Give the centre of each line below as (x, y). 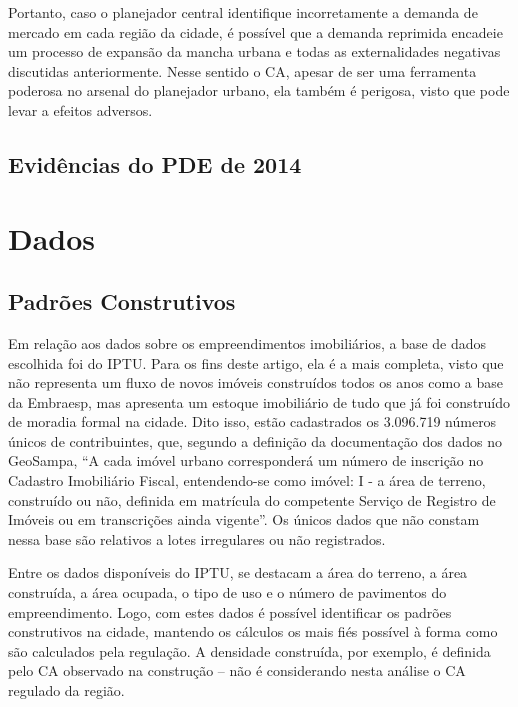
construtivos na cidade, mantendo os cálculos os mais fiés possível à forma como (253, 631)
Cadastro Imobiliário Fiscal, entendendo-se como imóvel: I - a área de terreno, (247, 480)
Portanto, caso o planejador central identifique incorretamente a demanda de (243, 12)
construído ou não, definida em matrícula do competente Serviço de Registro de (252, 499)
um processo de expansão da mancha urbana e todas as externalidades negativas (254, 51)
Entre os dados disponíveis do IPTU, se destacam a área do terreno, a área (238, 572)
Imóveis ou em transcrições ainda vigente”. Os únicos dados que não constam (244, 519)
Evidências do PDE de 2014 (155, 163)
